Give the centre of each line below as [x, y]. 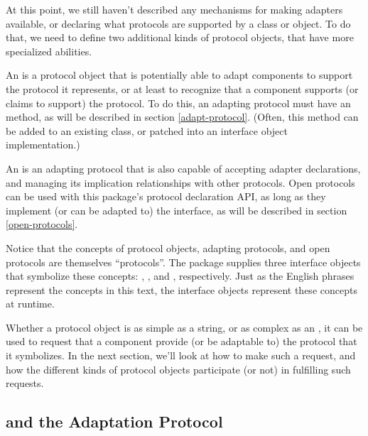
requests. [25, 383]
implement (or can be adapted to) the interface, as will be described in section [177, 210]
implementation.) [43, 145]
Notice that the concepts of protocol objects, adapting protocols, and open [168, 247]
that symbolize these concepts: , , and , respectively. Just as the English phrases [180, 276]
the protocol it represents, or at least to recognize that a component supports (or [182, 88]
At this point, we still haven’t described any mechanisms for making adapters [174, 9]
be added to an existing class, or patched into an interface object [147, 130]
